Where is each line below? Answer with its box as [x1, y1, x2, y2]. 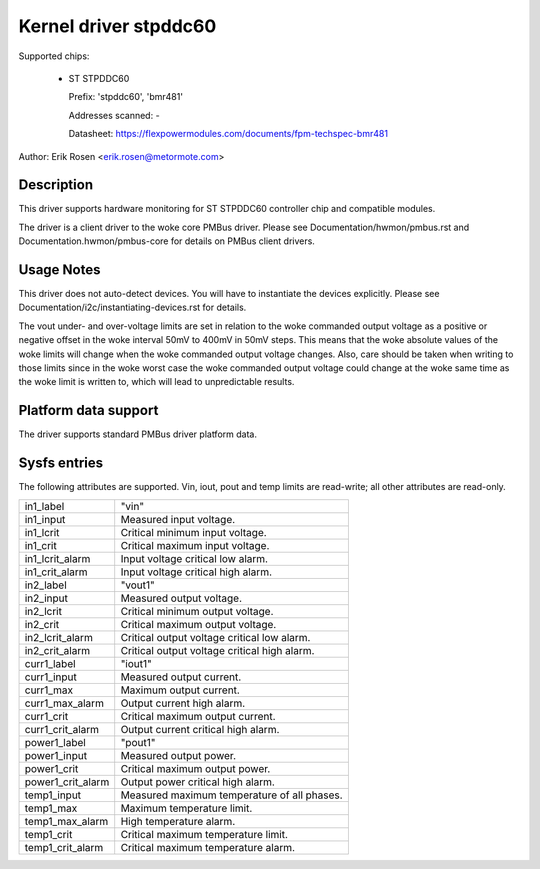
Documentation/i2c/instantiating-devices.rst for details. [18, 301, 247, 314]
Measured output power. [120, 748, 237, 762]
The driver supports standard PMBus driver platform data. [18, 428, 257, 440]
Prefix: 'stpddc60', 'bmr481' [68, 91, 184, 103]
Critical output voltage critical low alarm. [120, 630, 311, 644]
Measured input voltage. [120, 512, 236, 526]
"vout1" [120, 578, 155, 592]
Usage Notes [18, 261, 101, 278]
